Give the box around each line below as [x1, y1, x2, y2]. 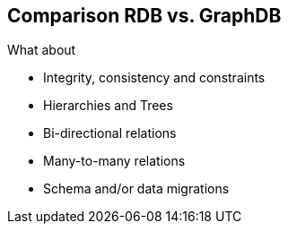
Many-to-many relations [43, 153, 186, 169]
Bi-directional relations [43, 125, 177, 141]
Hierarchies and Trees [43, 98, 173, 114]
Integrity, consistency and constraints [43, 70, 266, 86]
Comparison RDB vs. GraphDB [7, 4, 282, 27]
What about [7, 42, 76, 58]
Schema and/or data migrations [43, 181, 230, 197]
